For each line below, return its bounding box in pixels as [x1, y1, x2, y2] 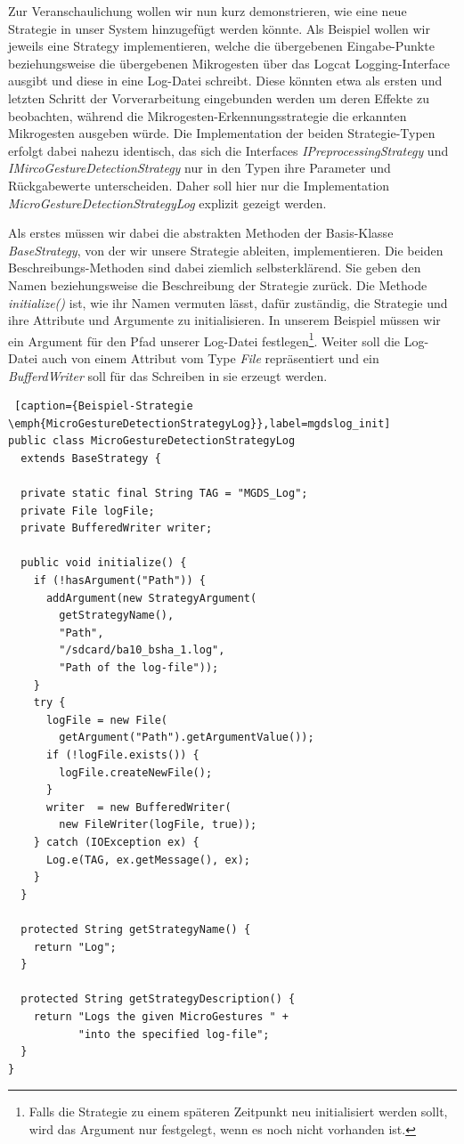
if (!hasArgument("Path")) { [33, 574, 206, 588]
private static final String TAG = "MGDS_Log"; [20, 487, 308, 500]
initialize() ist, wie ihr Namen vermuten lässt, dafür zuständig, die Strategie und [8, 293, 448, 312]
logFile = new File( [45, 713, 167, 726]
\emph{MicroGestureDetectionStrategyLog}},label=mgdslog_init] [8, 417, 391, 430]
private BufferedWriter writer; [20, 522, 213, 535]
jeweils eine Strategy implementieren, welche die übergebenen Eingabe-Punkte [8, 37, 435, 55]
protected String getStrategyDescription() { [20, 993, 296, 1006]
